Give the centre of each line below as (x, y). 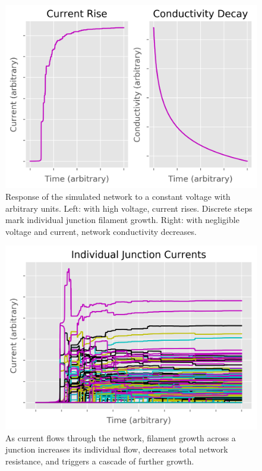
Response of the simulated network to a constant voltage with (118, 197)
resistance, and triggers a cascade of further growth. (100, 461)
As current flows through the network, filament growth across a (121, 437)
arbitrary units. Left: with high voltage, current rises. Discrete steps (129, 208)
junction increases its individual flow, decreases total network (117, 449)
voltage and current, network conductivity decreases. (101, 231)
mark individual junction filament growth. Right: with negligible (122, 220)
